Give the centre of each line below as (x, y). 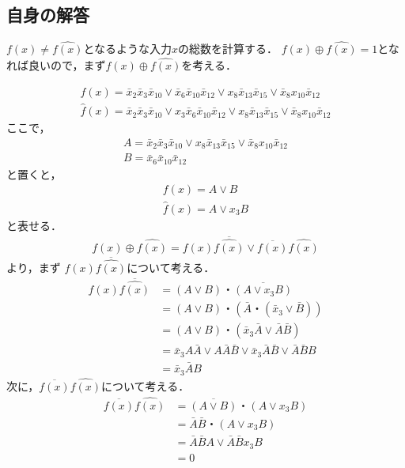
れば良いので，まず (56, 65)
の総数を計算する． (227, 49)
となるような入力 (127, 49)
